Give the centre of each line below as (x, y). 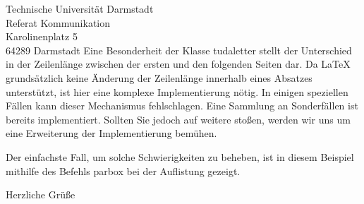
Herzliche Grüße (41, 194)
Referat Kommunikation (58, 22)
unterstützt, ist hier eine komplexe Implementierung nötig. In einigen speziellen (177, 91)
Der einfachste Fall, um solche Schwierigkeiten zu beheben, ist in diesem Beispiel (180, 156)
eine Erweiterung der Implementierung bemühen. (111, 133)
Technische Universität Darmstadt (80, 8)
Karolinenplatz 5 (42, 36)
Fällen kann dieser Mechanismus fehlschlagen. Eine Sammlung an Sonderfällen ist (182, 106)
